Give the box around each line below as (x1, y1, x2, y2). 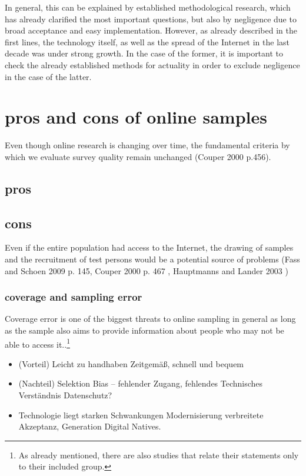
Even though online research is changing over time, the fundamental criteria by (5, 139, 290, 151)
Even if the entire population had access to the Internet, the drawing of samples (5, 241, 294, 254)
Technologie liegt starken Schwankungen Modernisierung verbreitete (18, 408, 264, 421)
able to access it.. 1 (5, 336, 70, 350)
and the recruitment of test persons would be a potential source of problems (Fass (5, 253, 300, 265)
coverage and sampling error (5, 289, 142, 304)
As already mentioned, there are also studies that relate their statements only (18, 448, 299, 461)
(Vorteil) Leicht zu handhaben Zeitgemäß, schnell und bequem (18, 357, 244, 370)
